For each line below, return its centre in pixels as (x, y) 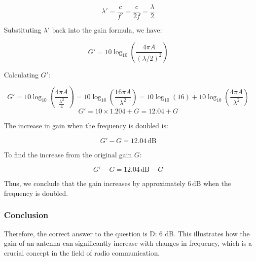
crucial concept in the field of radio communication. (82, 252)
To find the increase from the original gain (68, 154)
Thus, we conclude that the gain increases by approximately (95, 183)
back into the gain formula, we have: (107, 30)
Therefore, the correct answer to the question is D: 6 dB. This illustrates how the (127, 233)
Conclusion (26, 215)
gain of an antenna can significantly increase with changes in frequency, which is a (128, 243)
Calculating (21, 74)
